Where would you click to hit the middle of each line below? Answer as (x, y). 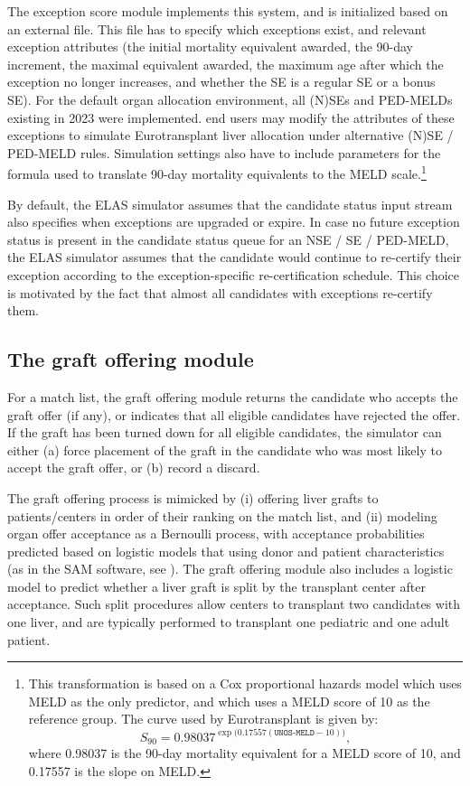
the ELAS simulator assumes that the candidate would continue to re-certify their (235, 257)
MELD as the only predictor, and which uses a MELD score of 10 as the (229, 701)
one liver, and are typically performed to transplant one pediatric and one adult (229, 622)
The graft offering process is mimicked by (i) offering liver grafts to (193, 497)
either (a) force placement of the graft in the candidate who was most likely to (225, 449)
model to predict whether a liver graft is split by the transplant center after (216, 586)
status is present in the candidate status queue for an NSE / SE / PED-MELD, (228, 239)
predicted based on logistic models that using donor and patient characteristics (226, 551)
